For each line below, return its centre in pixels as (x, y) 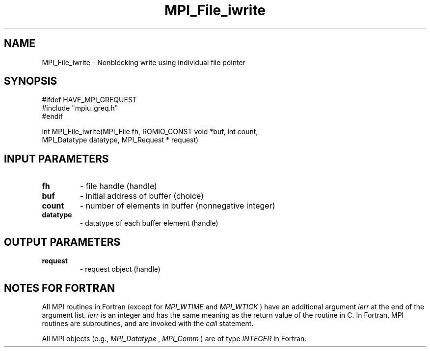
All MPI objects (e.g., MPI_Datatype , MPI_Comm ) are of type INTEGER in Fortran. (174, 338)
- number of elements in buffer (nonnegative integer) (177, 206)
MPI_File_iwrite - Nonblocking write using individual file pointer (144, 62)
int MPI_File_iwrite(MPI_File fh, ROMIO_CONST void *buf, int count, (150, 132)
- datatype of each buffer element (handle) (149, 223)
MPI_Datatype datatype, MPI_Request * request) (120, 140)
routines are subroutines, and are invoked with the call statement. (148, 323)
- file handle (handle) (118, 186)
